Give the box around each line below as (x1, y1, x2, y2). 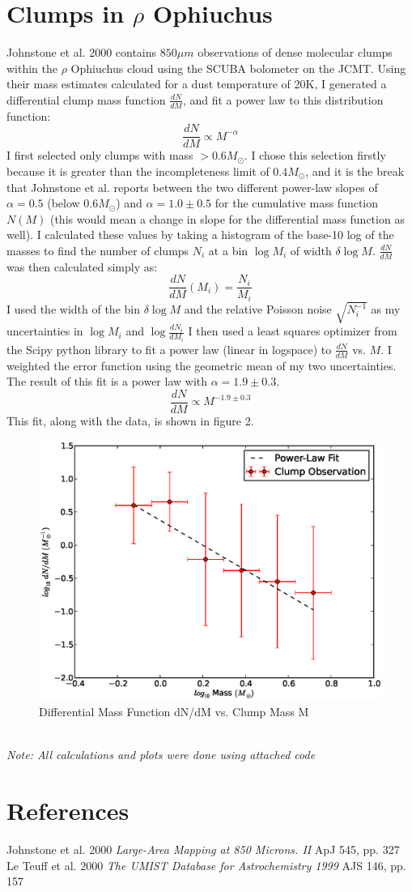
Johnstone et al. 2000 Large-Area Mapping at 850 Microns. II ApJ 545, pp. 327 (6, 840, 400, 857)
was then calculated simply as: (6, 258, 158, 275)
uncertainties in (6, 322, 83, 339)
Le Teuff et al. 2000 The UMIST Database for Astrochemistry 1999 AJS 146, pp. (6, 856, 406, 873)
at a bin (208, 241, 248, 258)
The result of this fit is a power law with (6, 373, 208, 390)
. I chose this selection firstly (244, 147, 386, 164)
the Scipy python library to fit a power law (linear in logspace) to (6, 340, 332, 357)
